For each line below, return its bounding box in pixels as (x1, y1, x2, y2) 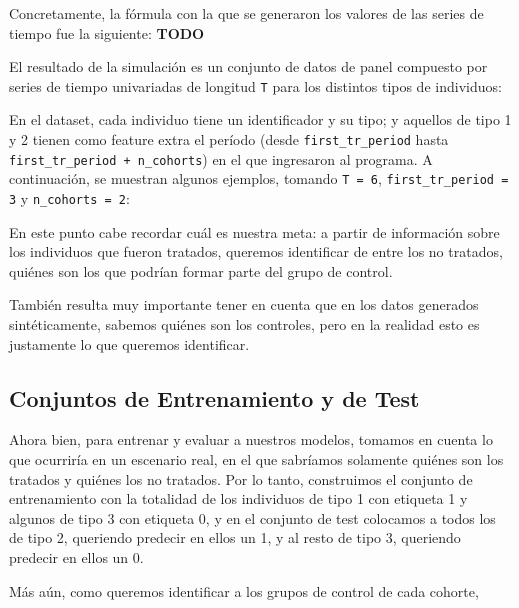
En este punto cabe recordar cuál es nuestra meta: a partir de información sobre (9, 221, 500, 242)
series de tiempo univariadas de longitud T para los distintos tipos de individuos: (9, 75, 502, 96)
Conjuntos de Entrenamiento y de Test (9, 382, 420, 413)
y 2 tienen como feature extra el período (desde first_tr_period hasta (9, 129, 449, 150)
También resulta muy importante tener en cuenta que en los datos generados (9, 294, 479, 315)
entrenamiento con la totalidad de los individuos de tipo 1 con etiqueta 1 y (9, 488, 468, 509)
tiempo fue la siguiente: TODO (9, 22, 205, 43)
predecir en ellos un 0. (9, 546, 144, 567)
